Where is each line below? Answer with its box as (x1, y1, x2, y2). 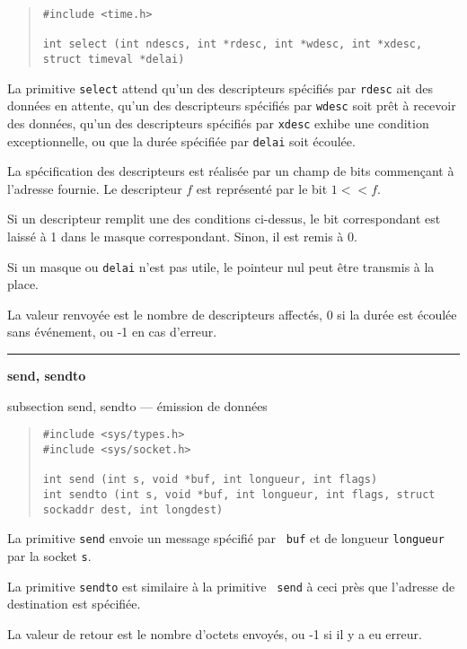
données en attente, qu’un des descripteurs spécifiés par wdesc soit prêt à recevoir (7, 96, 456, 115)
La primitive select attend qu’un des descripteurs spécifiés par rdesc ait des (7, 78, 433, 97)
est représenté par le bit (196, 179, 328, 197)
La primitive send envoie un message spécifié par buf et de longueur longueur (7, 529, 445, 548)
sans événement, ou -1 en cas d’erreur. (7, 322, 217, 341)
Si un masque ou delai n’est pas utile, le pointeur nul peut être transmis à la (7, 257, 435, 276)
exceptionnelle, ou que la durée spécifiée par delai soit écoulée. (7, 131, 356, 150)
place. (7, 275, 39, 294)
